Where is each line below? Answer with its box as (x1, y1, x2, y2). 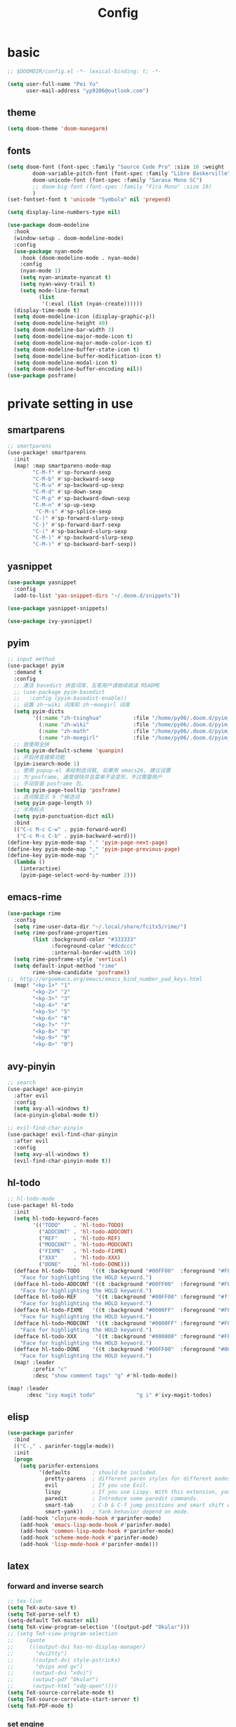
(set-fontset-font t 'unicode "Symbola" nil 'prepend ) (7, 196, 171, 204)
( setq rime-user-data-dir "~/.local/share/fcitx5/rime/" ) (13, 923, 188, 930)
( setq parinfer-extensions (20, 1462, 99, 1469)
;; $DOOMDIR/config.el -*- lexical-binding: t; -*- (7, 68, 162, 75)
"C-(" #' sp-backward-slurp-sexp (32, 528, 128, 535)
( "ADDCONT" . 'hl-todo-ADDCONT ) (38, 1228, 133, 1235)
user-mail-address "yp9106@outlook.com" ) (25, 87, 150, 94)
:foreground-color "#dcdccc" (51, 942, 137, 950)
